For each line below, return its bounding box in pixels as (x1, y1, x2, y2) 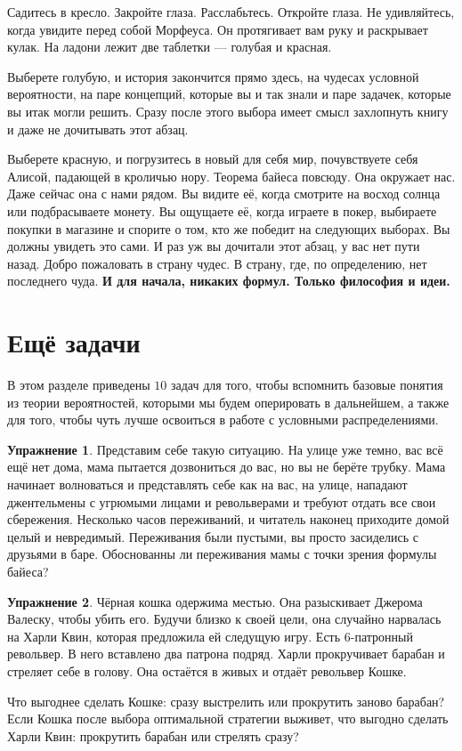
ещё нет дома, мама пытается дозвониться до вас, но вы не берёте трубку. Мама (7, 457, 446, 476)
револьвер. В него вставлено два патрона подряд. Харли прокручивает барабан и (7, 644, 445, 663)
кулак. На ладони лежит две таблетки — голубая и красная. (7, 37, 332, 56)
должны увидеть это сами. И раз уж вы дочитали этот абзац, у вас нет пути (7, 237, 420, 255)
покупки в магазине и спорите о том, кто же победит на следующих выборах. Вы (7, 219, 450, 238)
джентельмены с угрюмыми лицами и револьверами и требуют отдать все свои (7, 492, 436, 511)
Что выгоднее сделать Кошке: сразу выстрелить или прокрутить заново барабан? (7, 691, 445, 710)
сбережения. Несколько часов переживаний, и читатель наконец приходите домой (7, 510, 450, 529)
